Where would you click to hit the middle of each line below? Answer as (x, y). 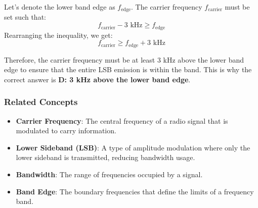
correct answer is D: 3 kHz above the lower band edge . (97, 79)
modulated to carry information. (66, 131)
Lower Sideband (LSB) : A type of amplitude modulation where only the (133, 147)
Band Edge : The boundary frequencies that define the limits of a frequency (135, 191)
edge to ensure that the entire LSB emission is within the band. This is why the (128, 69)
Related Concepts (41, 102)
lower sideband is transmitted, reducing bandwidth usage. (105, 157)
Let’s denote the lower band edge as (60, 7)
